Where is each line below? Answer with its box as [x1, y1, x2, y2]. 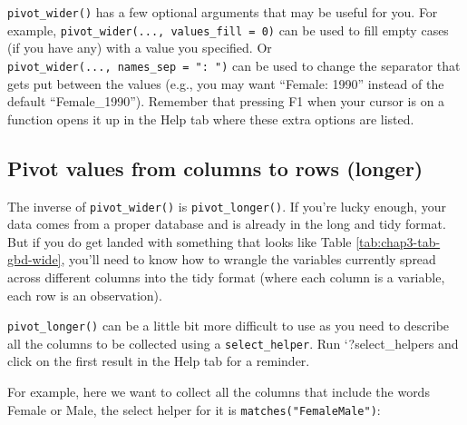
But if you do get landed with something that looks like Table [7, 232, 352, 251]
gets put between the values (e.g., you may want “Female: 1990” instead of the [7, 74, 444, 93]
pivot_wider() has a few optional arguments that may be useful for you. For [7, 3, 438, 21]
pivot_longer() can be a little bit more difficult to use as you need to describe [7, 316, 450, 335]
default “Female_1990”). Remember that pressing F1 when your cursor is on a [7, 92, 445, 111]
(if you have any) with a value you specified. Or [7, 38, 272, 57]
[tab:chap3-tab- [355, 232, 441, 251]
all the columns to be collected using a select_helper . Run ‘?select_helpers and [7, 333, 459, 352]
